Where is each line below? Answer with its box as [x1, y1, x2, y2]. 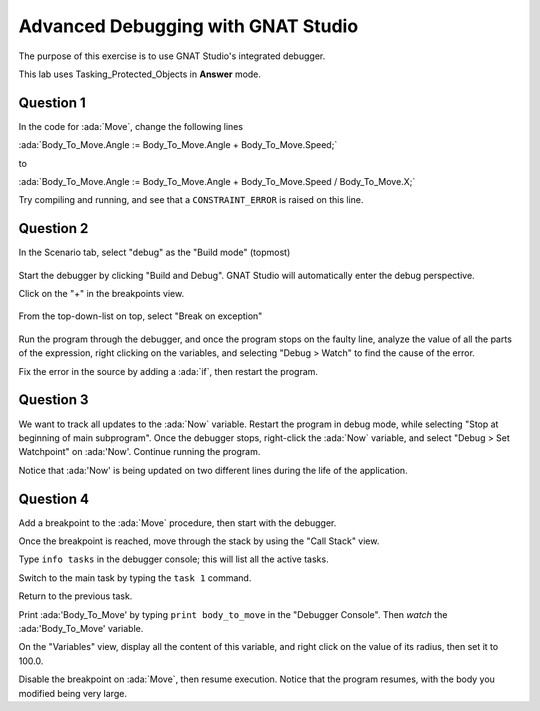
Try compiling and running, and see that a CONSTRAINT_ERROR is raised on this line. [18, 194, 364, 206]
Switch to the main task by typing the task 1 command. [18, 571, 252, 584]
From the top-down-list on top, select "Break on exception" [18, 310, 263, 322]
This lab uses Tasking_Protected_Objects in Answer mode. [18, 68, 262, 80]
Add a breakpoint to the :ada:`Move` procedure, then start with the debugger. [18, 516, 337, 529]
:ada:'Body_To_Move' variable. [18, 622, 144, 634]
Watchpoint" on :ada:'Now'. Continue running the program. [18, 446, 261, 458]
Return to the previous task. [18, 590, 133, 602]
